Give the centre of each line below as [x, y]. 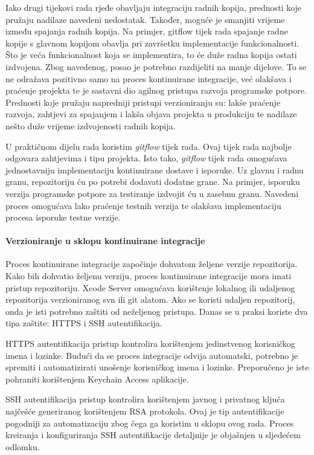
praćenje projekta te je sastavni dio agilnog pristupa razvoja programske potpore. [156, 90]
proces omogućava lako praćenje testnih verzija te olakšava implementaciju [143, 205]
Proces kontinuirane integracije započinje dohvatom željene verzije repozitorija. [152, 264]
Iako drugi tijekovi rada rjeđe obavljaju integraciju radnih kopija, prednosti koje [154, 7]
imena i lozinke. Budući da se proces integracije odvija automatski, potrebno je [152, 355]
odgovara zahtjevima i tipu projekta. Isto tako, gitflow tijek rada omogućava [146, 158]
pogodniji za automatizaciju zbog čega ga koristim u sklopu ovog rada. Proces [150, 423]
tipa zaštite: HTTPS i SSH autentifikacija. [84, 323]
